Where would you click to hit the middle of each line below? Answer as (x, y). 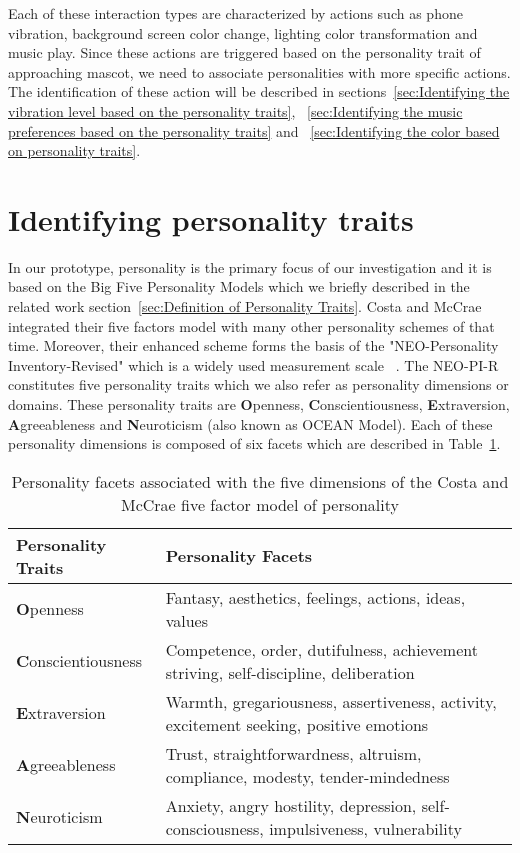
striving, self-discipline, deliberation (290, 672)
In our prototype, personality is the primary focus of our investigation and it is (250, 266)
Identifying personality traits (211, 218)
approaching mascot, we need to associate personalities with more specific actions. (259, 71)
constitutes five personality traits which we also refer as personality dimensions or (258, 384)
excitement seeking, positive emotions (297, 724)
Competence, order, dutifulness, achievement (321, 649)
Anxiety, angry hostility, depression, (291, 805)
